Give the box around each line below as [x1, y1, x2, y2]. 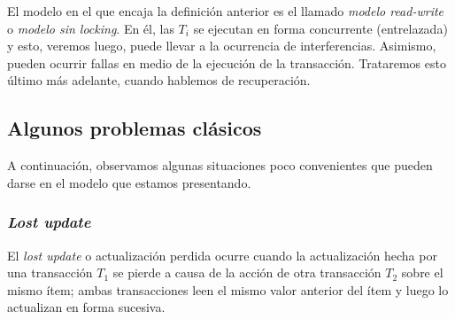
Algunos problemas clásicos [7, 114, 262, 142]
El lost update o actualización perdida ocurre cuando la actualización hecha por [7, 245, 437, 264]
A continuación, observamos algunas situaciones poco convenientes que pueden [7, 156, 433, 175]
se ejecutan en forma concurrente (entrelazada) [193, 19, 448, 37]
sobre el [401, 263, 443, 282]
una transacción [7, 263, 93, 282]
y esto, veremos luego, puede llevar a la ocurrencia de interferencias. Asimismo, [7, 36, 436, 55]
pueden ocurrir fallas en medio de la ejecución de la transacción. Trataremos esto [7, 53, 446, 72]
